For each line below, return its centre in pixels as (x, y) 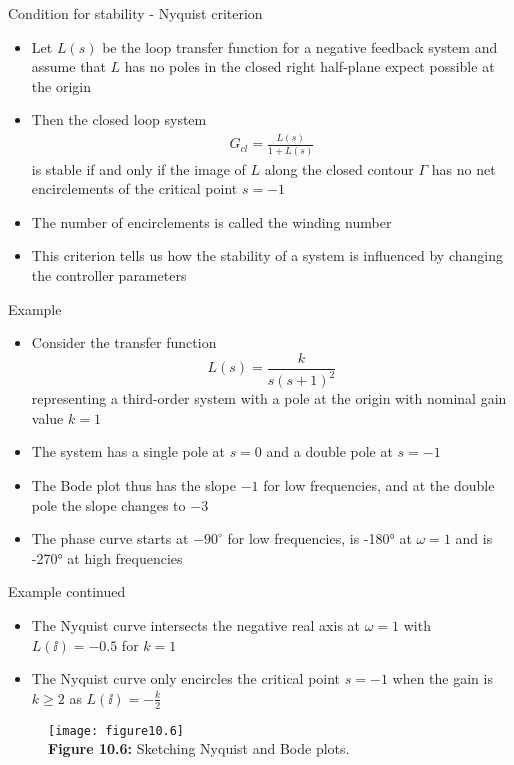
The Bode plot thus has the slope (133, 484)
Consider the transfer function (124, 342)
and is (474, 538)
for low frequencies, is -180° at (319, 538)
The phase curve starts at (110, 538)
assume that (68, 66)
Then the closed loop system (119, 119)
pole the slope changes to (108, 504)
